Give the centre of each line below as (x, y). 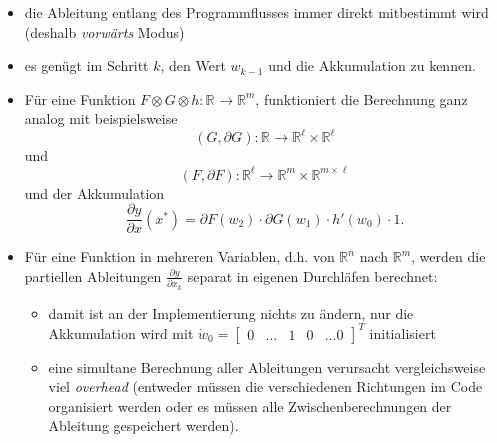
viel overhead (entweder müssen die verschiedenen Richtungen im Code (265, 386)
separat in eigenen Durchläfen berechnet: (312, 275)
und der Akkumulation (94, 192)
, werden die (448, 256)
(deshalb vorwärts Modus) (104, 31)
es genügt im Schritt (86, 65)
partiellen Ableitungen (93, 275)
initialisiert (402, 332)
